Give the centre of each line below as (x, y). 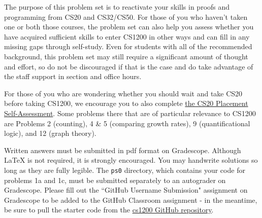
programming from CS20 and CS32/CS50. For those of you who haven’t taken (126, 16)
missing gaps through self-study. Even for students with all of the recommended (128, 46)
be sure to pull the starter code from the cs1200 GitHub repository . (109, 210)
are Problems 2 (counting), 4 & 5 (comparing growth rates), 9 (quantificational (127, 123)
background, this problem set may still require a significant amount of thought (126, 56)
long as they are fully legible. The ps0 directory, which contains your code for (125, 170)
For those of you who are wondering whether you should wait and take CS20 (123, 93)
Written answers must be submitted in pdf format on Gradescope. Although (123, 150)
